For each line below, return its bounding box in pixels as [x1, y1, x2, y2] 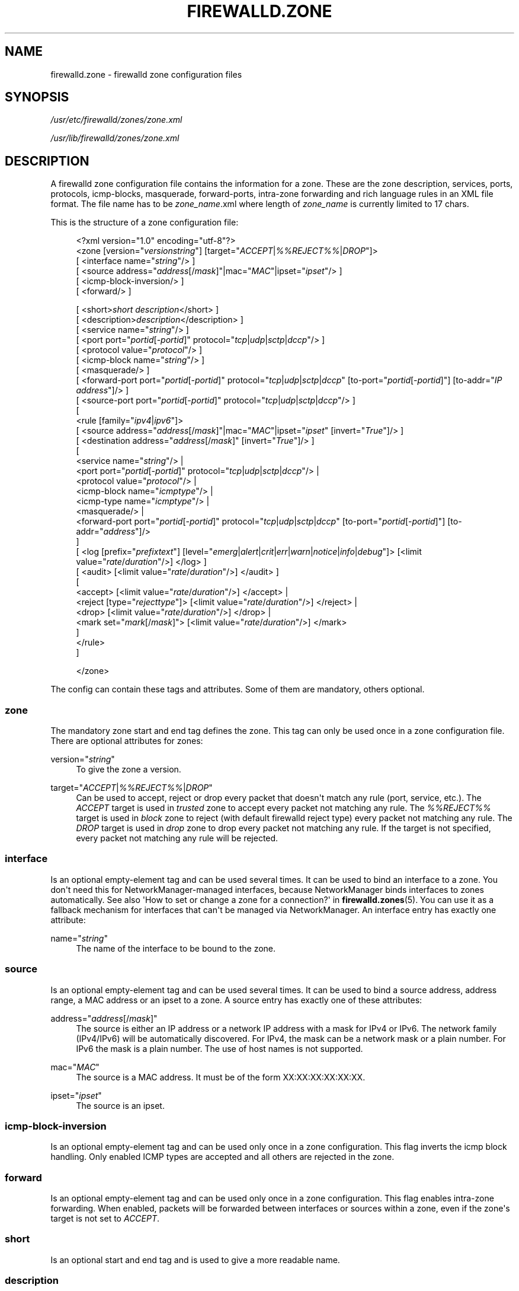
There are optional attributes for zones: [50, 736, 203, 746]
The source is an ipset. [76, 1100, 165, 1111]
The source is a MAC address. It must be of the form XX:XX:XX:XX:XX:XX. [76, 1071, 366, 1082]
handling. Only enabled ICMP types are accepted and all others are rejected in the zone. [50, 1152, 395, 1162]
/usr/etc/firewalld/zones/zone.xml [50, 115, 182, 125]
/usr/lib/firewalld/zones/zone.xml [50, 133, 180, 144]
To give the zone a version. [76, 764, 181, 775]
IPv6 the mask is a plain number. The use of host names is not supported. [76, 1043, 363, 1054]
